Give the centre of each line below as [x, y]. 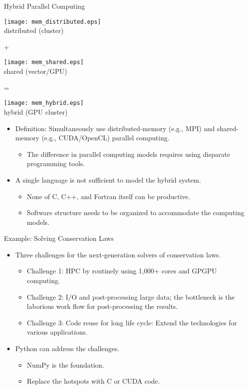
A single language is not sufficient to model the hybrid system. [108, 179]
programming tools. [56, 163]
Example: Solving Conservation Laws [59, 238]
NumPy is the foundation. [65, 364]
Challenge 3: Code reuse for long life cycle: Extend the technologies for [132, 322]
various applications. [57, 332]
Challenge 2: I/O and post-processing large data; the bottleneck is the [131, 296]
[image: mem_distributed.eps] [53, 22]
